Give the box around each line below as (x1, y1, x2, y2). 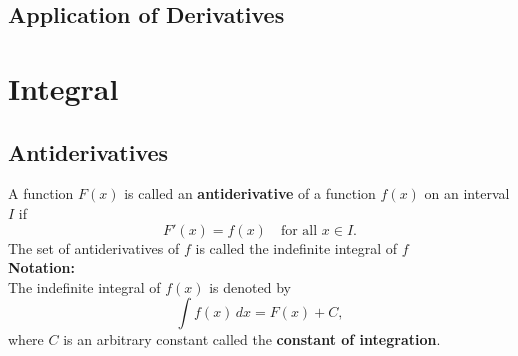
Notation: (8, 257, 75, 278)
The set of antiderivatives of (8, 237, 180, 258)
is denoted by (209, 276, 291, 297)
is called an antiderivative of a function (124, 183, 376, 204)
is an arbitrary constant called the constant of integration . (63, 329, 441, 350)
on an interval (424, 183, 510, 204)
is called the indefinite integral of (195, 237, 398, 258)
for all (280, 223, 318, 238)
